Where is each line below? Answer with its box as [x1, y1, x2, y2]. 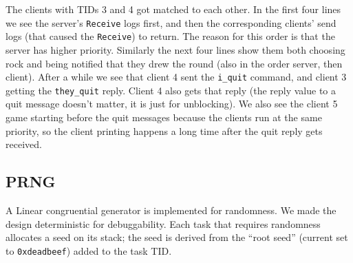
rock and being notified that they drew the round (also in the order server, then [6, 56, 343, 70]
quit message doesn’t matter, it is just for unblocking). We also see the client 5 [6, 96, 338, 111]
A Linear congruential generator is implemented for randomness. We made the [6, 202, 336, 217]
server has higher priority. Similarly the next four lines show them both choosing [6, 42, 345, 56]
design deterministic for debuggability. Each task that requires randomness [6, 216, 321, 231]
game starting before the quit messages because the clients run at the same [6, 110, 322, 124]
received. [6, 137, 42, 151]
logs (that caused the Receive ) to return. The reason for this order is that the [6, 29, 335, 43]
